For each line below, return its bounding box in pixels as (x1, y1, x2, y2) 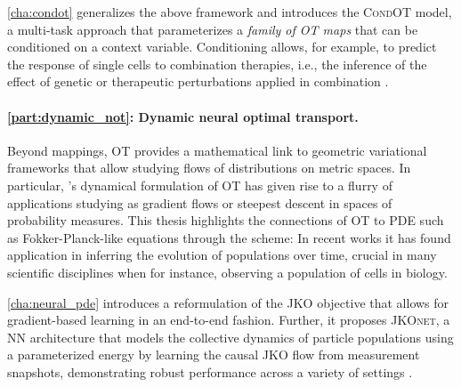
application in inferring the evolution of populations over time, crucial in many (7, 246, 437, 264)
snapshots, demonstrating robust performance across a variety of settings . (7, 362, 413, 381)
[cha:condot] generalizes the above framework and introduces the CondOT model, (7, 3, 452, 20)
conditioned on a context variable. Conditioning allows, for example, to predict (7, 37, 437, 56)
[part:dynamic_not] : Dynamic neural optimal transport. (7, 107, 359, 125)
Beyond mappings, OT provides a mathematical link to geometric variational (7, 141, 427, 159)
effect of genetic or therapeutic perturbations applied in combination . (7, 72, 389, 91)
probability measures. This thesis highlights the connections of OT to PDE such (7, 211, 444, 230)
